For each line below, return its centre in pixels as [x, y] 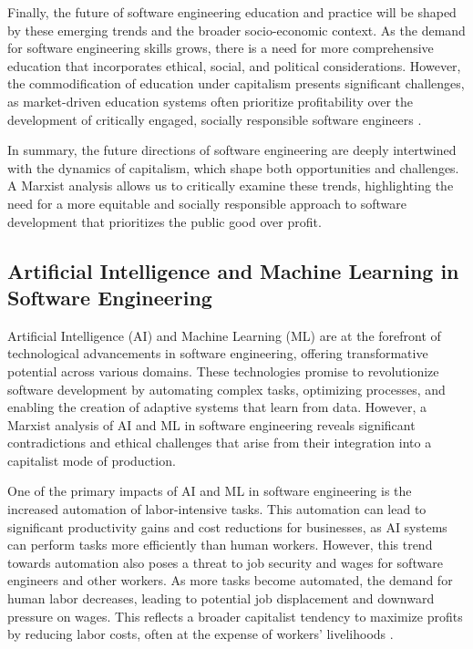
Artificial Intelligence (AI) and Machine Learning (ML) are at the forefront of [224, 335]
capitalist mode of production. [92, 460]
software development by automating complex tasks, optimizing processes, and [226, 389]
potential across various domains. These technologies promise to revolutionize [223, 371]
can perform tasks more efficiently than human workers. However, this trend [220, 545]
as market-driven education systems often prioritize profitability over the [211, 101]
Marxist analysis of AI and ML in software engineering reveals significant [211, 424]
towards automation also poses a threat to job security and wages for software [225, 562]
